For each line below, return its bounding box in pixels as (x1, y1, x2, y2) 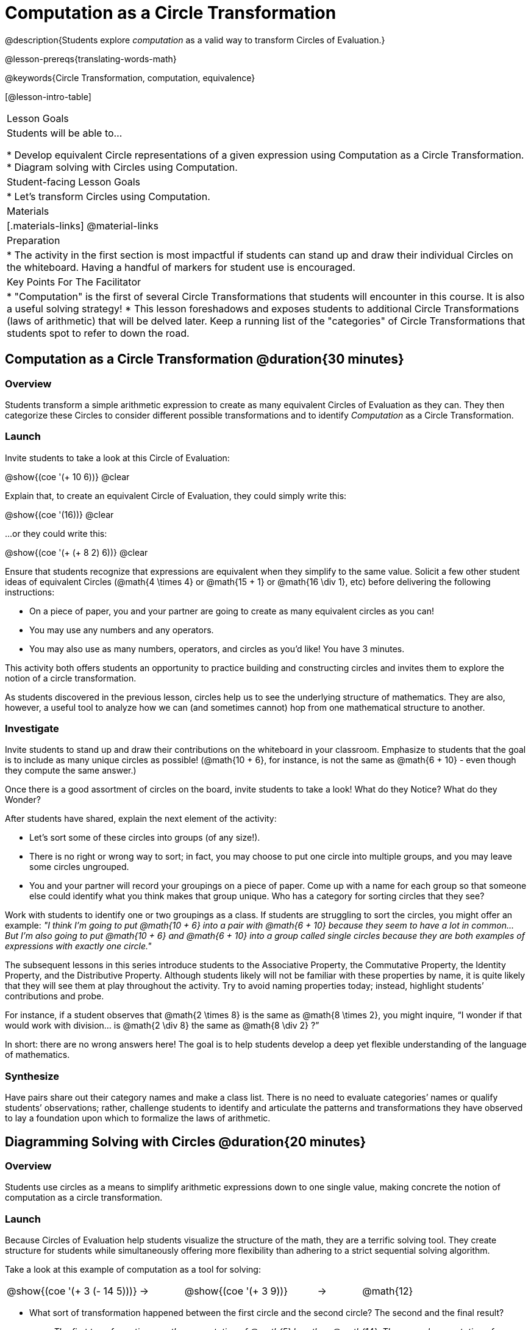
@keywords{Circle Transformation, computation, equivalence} (5, 72, 255, 83)
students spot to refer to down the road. (7, 326, 190, 339)
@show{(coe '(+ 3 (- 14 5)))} (7, 1285, 137, 1298)
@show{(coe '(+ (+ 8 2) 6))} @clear (5, 547, 148, 558)
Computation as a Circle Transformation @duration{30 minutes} (5, 351, 404, 367)
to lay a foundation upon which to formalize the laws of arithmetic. (5, 1113, 271, 1124)
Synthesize (5, 1069, 60, 1082)
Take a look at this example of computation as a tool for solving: (5, 1264, 261, 1275)
